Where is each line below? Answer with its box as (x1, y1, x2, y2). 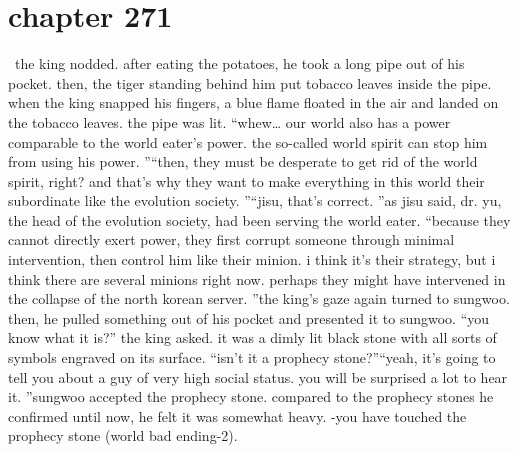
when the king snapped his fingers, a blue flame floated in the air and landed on (8, 92, 499, 113)
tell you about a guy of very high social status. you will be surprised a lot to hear (8, 366, 508, 387)
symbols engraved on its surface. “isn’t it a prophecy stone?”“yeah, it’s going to (8, 347, 496, 368)
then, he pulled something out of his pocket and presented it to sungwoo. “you (8, 307, 490, 328)
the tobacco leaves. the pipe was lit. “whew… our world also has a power (8, 111, 451, 132)
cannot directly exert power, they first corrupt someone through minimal (8, 229, 455, 250)
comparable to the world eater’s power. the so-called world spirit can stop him (8, 131, 488, 152)
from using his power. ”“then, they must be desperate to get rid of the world (8, 151, 478, 172)
